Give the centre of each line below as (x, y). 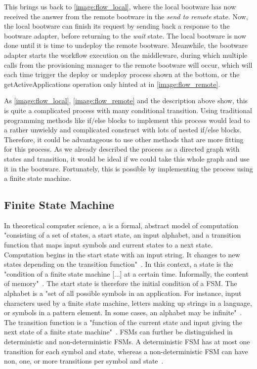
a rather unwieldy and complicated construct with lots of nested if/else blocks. (123, 130)
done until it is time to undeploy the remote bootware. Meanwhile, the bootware (126, 45)
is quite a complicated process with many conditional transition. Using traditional (128, 110)
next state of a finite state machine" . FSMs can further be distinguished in (118, 332)
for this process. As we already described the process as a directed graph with (122, 149)
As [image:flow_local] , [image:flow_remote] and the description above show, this (126, 101)
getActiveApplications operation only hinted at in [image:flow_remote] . (112, 84)
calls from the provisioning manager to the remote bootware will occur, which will (128, 64)
